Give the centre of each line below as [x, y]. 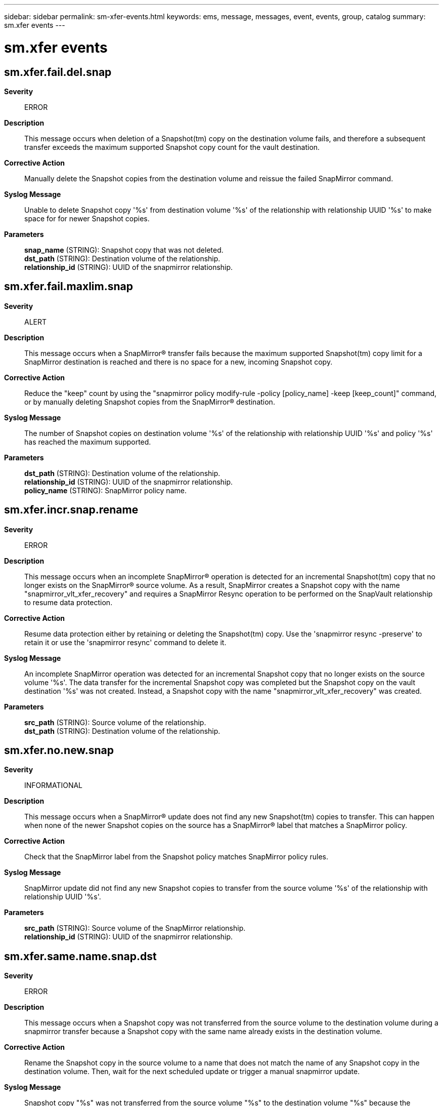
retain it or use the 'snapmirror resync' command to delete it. [125, 642]
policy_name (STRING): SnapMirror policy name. [105, 490]
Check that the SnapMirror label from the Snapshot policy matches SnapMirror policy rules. [176, 857]
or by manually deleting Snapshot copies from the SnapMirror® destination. [150, 402]
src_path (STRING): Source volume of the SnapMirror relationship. [135, 928]
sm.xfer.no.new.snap [59, 750]
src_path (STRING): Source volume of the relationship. [115, 722]
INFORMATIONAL [54, 785]
